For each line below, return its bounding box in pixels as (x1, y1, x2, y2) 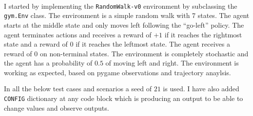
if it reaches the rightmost (164, 29, 242, 39)
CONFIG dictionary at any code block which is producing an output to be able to (4, 93, 243, 103)
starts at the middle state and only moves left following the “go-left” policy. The (4, 19, 244, 30)
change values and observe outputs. (4, 102, 109, 113)
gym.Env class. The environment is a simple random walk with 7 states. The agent (4, 10, 250, 20)
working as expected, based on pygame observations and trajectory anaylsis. (4, 67, 231, 77)
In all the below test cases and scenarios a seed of (4, 83, 152, 94)
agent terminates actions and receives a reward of (4, 29, 152, 39)
